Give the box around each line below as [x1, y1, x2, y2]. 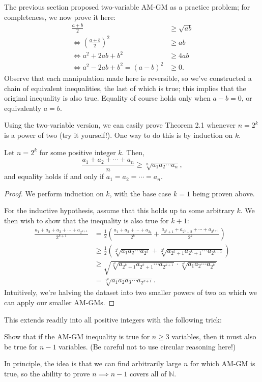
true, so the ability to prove [4, 368, 90, 378]
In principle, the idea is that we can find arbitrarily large [4, 358, 182, 369]
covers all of [129, 368, 167, 378]
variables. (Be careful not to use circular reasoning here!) [59, 341, 236, 351]
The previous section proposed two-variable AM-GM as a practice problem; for [4, 2, 250, 12]
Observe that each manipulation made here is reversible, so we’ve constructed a [4, 72, 252, 83]
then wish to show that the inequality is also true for [4, 215, 169, 225]
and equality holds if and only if [4, 171, 104, 182]
